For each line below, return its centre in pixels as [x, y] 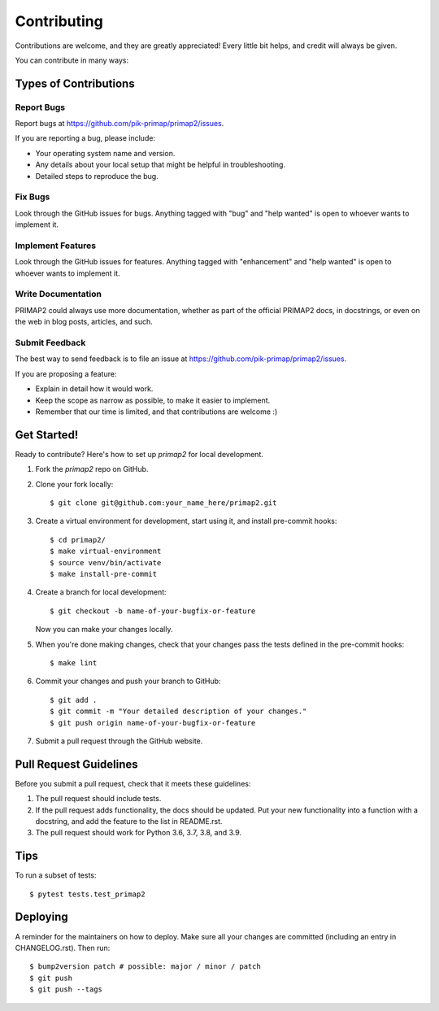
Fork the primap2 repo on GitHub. [92, 469]
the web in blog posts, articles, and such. [84, 322]
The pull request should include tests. [98, 799]
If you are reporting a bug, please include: [85, 138]
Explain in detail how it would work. [94, 389]
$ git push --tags [66, 989]
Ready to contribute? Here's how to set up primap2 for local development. [139, 454]
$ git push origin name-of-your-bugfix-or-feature [153, 723]
